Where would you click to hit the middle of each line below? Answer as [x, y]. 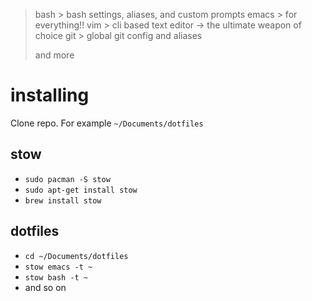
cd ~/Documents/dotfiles [76, 256]
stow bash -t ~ [56, 277]
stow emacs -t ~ [58, 267]
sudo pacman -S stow [67, 179]
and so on [45, 287]
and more [54, 55]
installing [50, 95]
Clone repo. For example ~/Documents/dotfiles [107, 123]
